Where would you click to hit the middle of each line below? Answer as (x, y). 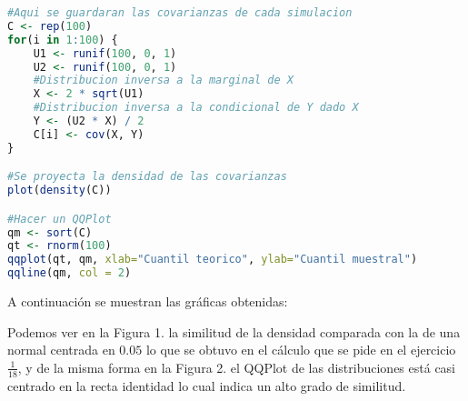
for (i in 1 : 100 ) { (63, 40)
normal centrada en (61, 350)
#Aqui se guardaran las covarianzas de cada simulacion (180, 13)
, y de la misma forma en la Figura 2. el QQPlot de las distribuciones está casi (237, 367)
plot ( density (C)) (60, 190)
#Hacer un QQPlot (60, 219)
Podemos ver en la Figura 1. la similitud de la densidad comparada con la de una (234, 331)
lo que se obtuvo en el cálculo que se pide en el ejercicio (301, 350)
